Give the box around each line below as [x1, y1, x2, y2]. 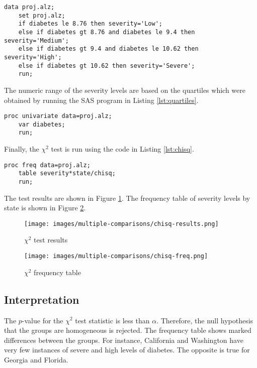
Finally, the [4, 144, 39, 154]
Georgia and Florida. [4, 354, 68, 364]
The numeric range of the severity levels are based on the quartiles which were [4, 84, 245, 95]
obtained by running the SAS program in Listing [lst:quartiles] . [4, 94, 199, 105]
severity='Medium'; [4, 37, 69, 44]
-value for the [22, 315, 63, 325]
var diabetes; [18, 120, 65, 128]
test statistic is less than [75, 315, 150, 325]
